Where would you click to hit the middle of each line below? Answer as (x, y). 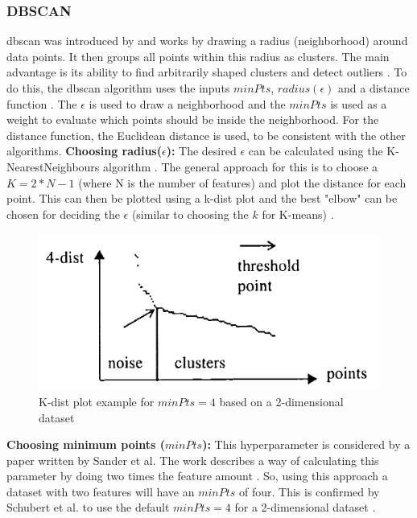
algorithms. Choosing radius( (84, 151)
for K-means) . (298, 214)
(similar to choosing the (190, 214)
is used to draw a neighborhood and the (187, 103)
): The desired (201, 151)
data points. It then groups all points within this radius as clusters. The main (198, 56)
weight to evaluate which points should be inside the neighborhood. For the (193, 119)
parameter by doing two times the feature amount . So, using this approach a (197, 476)
